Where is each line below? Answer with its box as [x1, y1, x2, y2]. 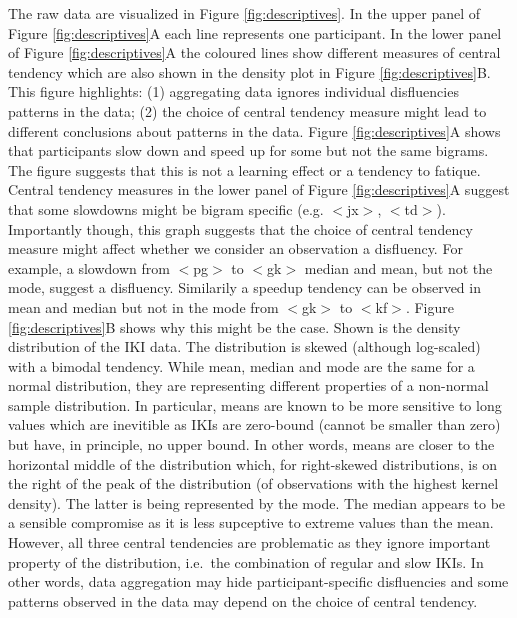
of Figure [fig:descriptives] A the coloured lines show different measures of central [8, 42, 501, 63]
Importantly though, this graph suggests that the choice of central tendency [8, 218, 473, 239]
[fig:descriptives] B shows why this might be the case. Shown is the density [8, 316, 461, 337]
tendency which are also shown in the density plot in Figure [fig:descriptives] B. [8, 61, 491, 82]
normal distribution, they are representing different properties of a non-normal [8, 375, 489, 396]
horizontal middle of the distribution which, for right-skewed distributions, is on [8, 453, 498, 474]
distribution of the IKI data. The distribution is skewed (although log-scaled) [8, 336, 481, 357]
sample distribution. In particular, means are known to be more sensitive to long [8, 394, 502, 415]
